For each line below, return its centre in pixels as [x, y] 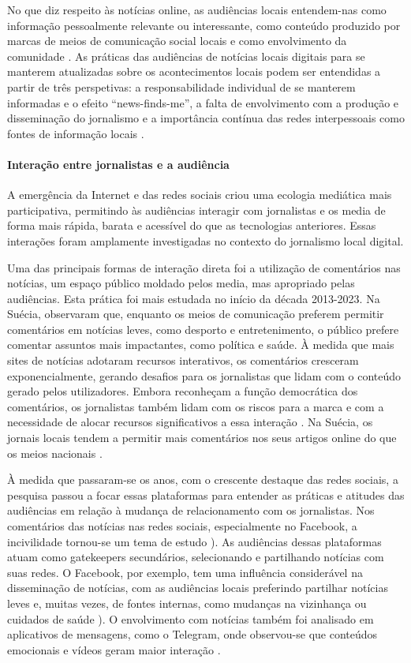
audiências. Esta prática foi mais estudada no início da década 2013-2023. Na [194, 298]
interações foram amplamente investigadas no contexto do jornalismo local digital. [205, 240]
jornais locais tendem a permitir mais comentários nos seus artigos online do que [202, 438]
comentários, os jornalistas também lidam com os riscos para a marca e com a [196, 406]
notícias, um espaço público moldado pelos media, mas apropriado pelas [181, 283]
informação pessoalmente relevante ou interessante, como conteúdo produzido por [204, 25]
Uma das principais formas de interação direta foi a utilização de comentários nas [204, 267]
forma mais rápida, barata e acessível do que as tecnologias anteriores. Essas [192, 225]
